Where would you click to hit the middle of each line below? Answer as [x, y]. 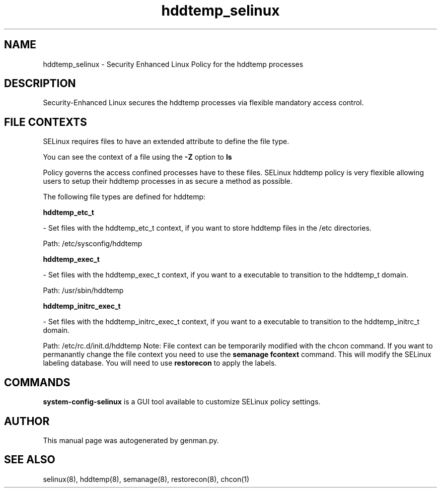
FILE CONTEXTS [46, 122]
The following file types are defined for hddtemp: [124, 197]
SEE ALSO [30, 460]
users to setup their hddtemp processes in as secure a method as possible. [168, 181]
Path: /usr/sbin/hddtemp [83, 291]
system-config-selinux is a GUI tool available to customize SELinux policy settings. [182, 402]
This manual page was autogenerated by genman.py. [131, 440]
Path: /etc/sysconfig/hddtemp [93, 244]
